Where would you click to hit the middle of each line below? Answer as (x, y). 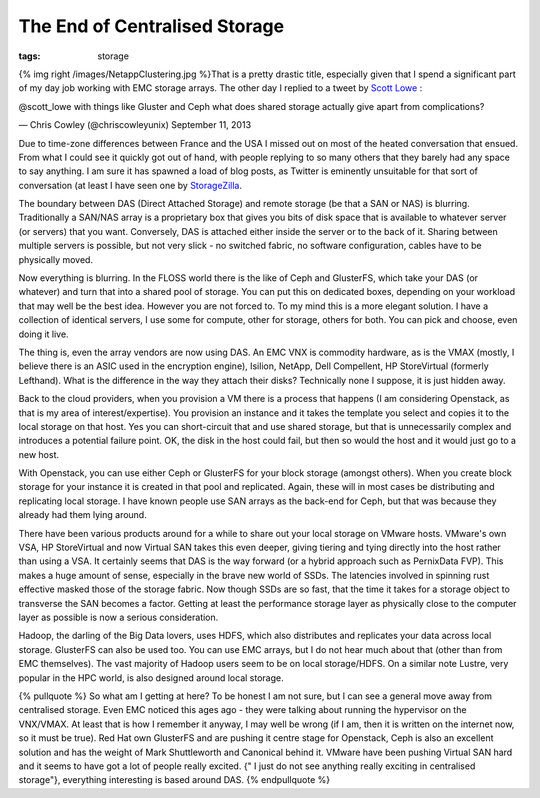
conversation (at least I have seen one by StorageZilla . (130, 185)
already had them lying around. (82, 515)
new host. (39, 454)
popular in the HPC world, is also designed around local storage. (151, 677)
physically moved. (56, 259)
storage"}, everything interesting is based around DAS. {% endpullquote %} (174, 780)
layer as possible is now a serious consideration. (118, 617)
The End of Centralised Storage (151, 26)
